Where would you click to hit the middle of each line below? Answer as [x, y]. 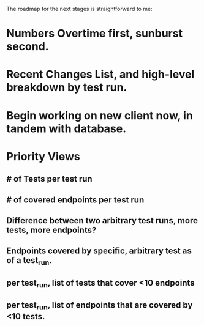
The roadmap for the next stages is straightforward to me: [79, 9]
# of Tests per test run [50, 179]
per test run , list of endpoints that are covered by [100, 306]
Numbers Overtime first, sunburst [94, 34]
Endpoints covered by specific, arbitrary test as [99, 251]
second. [28, 47]
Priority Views [43, 156]
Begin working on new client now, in [100, 115]
